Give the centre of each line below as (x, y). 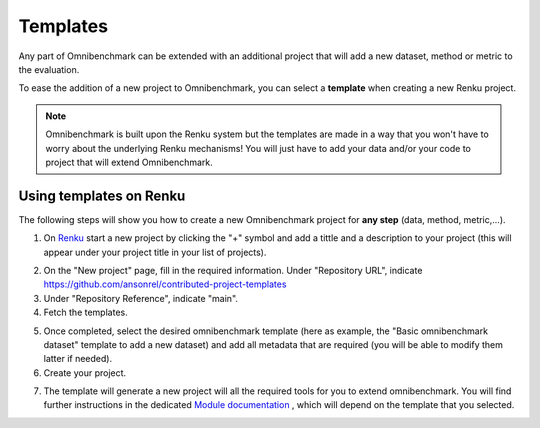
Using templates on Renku (102, 195)
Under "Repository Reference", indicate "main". (141, 298)
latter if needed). (78, 359)
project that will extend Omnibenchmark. (129, 162)
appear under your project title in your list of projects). (155, 252)
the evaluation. (49, 69)
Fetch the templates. (86, 312)
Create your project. (85, 372)
